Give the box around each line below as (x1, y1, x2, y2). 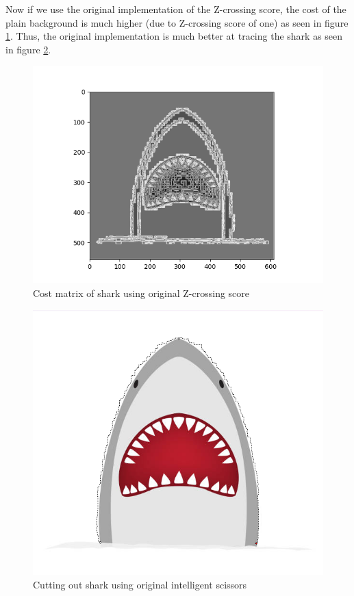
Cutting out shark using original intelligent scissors (33, 577, 247, 591)
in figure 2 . (5, 42, 51, 56)
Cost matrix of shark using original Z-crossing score (33, 285, 250, 300)
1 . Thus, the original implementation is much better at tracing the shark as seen (5, 29, 343, 43)
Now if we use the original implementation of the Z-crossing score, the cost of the (5, 2, 346, 16)
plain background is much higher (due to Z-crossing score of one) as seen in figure (5, 15, 349, 29)
